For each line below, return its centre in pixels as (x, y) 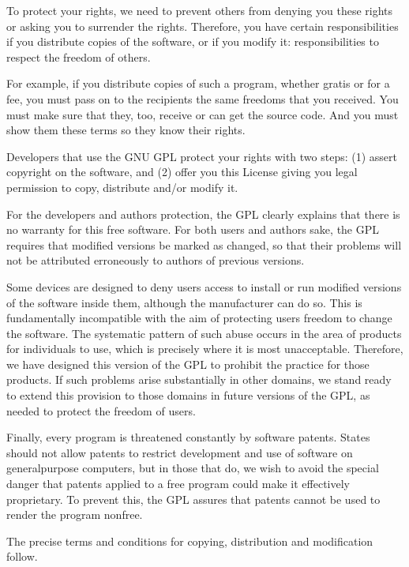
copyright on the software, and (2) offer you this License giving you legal (182, 172)
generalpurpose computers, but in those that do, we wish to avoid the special (193, 468)
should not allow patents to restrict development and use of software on (180, 452)
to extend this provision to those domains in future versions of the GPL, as (188, 395)
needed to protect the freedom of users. (101, 410)
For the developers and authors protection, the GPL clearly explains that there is (203, 214)
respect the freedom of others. (79, 56)
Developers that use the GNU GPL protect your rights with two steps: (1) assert (202, 156)
